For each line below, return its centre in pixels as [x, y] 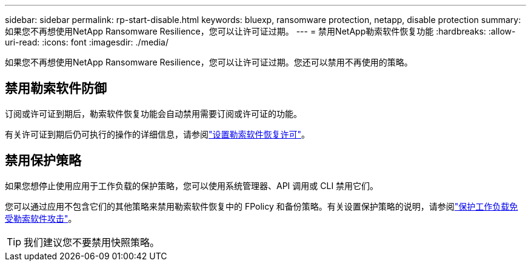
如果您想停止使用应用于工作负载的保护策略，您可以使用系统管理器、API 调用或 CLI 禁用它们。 [192, 185]
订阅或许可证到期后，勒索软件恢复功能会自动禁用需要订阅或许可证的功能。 [153, 113]
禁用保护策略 [43, 161]
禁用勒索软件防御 [56, 88]
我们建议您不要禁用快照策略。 [92, 242]
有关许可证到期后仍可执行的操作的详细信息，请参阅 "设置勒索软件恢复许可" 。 [158, 134]
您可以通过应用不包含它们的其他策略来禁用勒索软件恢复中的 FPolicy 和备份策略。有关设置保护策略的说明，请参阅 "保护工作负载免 [262, 206]
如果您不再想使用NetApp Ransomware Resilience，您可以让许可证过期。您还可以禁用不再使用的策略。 [209, 62]
